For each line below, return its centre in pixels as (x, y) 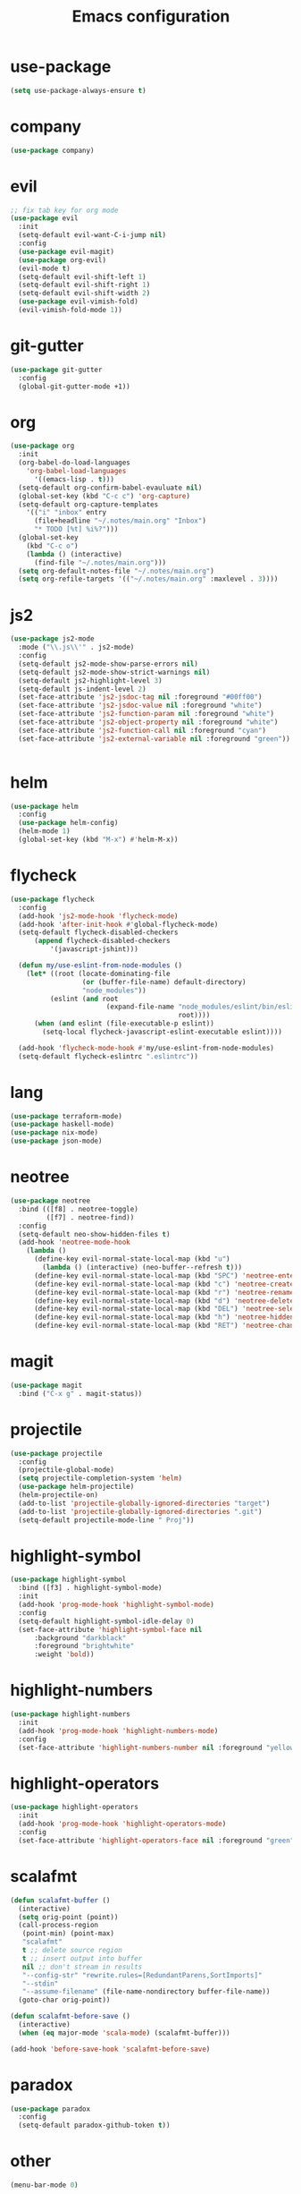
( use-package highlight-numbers (70, 1714)
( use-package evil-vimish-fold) (79, 302)
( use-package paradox (50, 2109)
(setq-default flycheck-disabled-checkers (98, 932)
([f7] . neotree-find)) (90, 1217)
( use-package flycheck (52, 899)
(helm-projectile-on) (59, 1495)
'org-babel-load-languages (76, 472)
